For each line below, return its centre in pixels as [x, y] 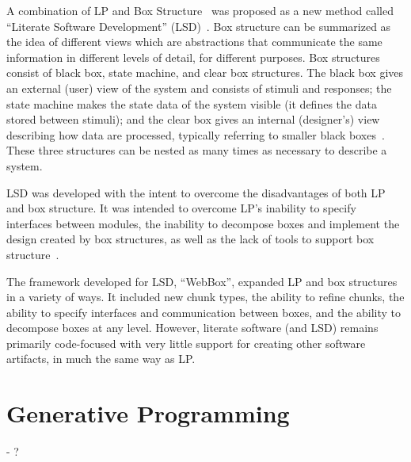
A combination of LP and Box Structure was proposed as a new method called [200, 10]
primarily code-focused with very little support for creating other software [186, 343]
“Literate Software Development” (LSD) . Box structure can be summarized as [199, 26]
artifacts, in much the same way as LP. [101, 359]
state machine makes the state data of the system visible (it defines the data [192, 103]
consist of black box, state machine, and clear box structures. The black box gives [205, 73]
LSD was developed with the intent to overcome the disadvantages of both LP [196, 192]
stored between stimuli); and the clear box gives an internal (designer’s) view [193, 119]
